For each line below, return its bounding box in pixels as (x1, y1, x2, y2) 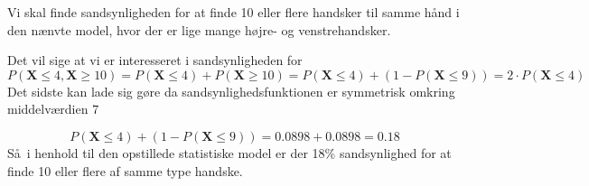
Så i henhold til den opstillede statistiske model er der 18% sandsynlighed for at (7, 143, 452, 162)
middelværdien (7, 99, 89, 118)
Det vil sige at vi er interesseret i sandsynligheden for (7, 51, 303, 70)
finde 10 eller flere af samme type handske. (7, 161, 243, 180)
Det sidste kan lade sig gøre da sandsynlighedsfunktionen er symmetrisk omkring (7, 81, 455, 100)
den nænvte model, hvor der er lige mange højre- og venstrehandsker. (7, 20, 391, 39)
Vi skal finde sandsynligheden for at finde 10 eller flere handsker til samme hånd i (7, 3, 460, 21)
